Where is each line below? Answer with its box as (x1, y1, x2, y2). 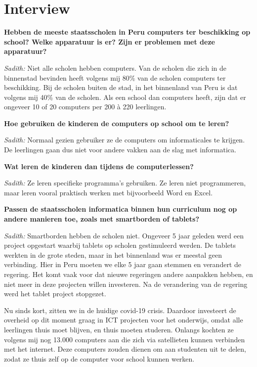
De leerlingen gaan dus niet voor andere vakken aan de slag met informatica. (4, 144, 236, 155)
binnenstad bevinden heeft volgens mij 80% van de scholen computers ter (4, 72, 226, 83)
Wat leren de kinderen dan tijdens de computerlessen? (4, 161, 194, 171)
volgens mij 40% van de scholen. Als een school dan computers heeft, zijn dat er (4, 92, 246, 102)
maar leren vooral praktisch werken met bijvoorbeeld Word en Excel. (4, 187, 213, 197)
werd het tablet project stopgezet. (4, 288, 106, 299)
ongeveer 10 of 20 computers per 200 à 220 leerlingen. (4, 101, 167, 112)
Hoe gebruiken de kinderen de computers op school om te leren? (4, 118, 229, 128)
